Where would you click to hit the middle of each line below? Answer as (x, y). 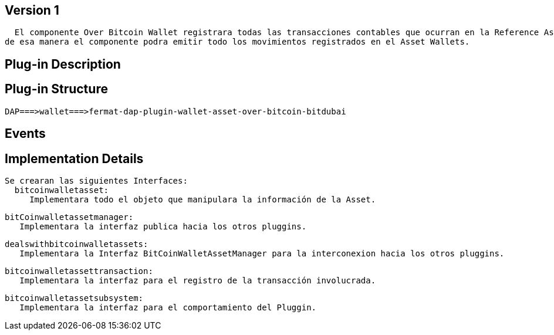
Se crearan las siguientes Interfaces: (96, 180)
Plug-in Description (63, 64)
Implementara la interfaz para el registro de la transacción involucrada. (198, 280)
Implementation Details (74, 158)
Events (25, 134)
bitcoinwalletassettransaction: (79, 271)
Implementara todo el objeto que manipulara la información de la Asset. (203, 199)
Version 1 (32, 10)
